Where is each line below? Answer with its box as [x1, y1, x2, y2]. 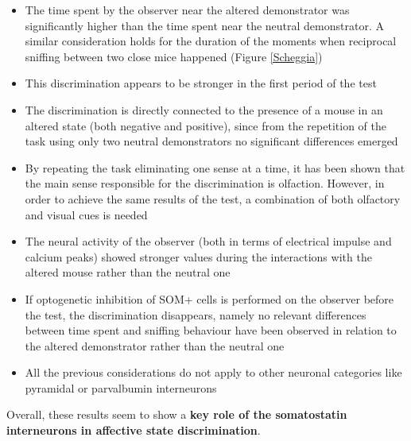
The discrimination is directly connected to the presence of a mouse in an [25, 101, 383, 118]
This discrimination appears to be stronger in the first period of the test [25, 75, 377, 91]
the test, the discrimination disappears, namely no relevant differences [25, 306, 366, 323]
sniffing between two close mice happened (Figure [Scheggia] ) [25, 48, 323, 64]
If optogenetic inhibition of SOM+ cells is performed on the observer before [25, 290, 394, 307]
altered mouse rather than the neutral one [25, 264, 231, 280]
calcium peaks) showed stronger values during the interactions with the [25, 248, 372, 265]
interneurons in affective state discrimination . [6, 422, 261, 439]
